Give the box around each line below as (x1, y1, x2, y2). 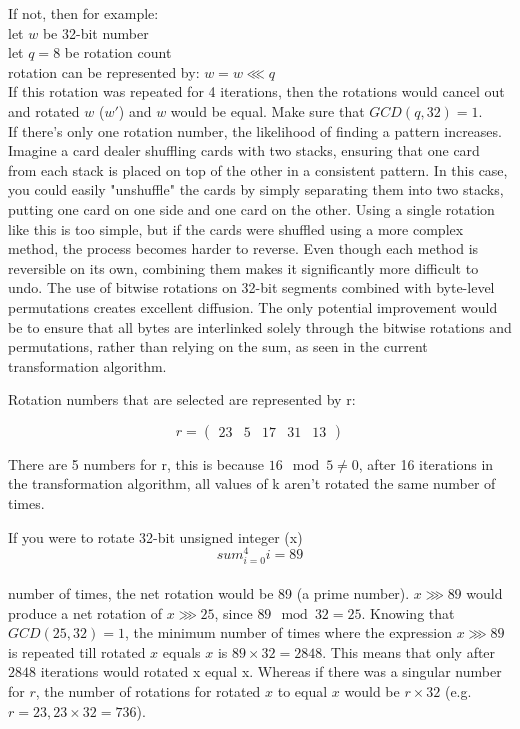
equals (162, 641, 201, 662)
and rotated (8, 100, 80, 121)
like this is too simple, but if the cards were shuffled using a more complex (8, 218, 464, 239)
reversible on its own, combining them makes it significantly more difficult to (8, 257, 479, 278)
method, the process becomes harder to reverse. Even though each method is (8, 238, 479, 259)
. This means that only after (322, 641, 496, 662)
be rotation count (64, 42, 172, 63)
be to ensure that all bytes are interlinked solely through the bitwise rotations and (8, 316, 512, 337)
